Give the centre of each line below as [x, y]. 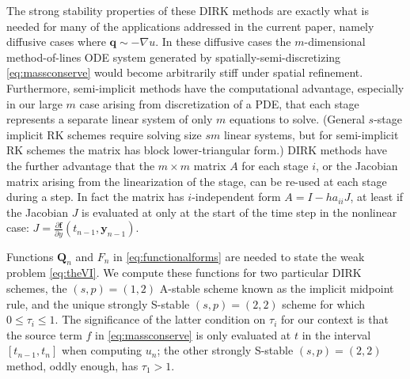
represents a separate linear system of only [110, 119]
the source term [44, 334]
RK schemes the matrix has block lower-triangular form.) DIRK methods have [197, 150]
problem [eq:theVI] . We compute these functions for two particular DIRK [184, 273]
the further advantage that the [81, 165]
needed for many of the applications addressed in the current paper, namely [190, 26]
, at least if [377, 197]
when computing [102, 350]
